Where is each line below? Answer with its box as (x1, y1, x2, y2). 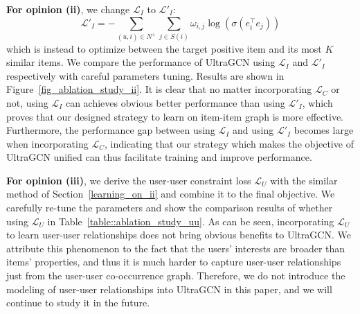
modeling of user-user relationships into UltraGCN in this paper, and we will (6, 281, 332, 296)
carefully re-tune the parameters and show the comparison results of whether (6, 200, 333, 215)
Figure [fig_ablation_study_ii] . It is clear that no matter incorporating (6, 82, 312, 96)
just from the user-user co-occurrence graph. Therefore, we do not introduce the (6, 268, 345, 283)
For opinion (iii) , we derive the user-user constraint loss (6, 173, 251, 187)
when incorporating (6, 136, 89, 150)
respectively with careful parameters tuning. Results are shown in (6, 68, 285, 82)
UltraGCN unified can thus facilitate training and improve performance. (6, 150, 312, 164)
